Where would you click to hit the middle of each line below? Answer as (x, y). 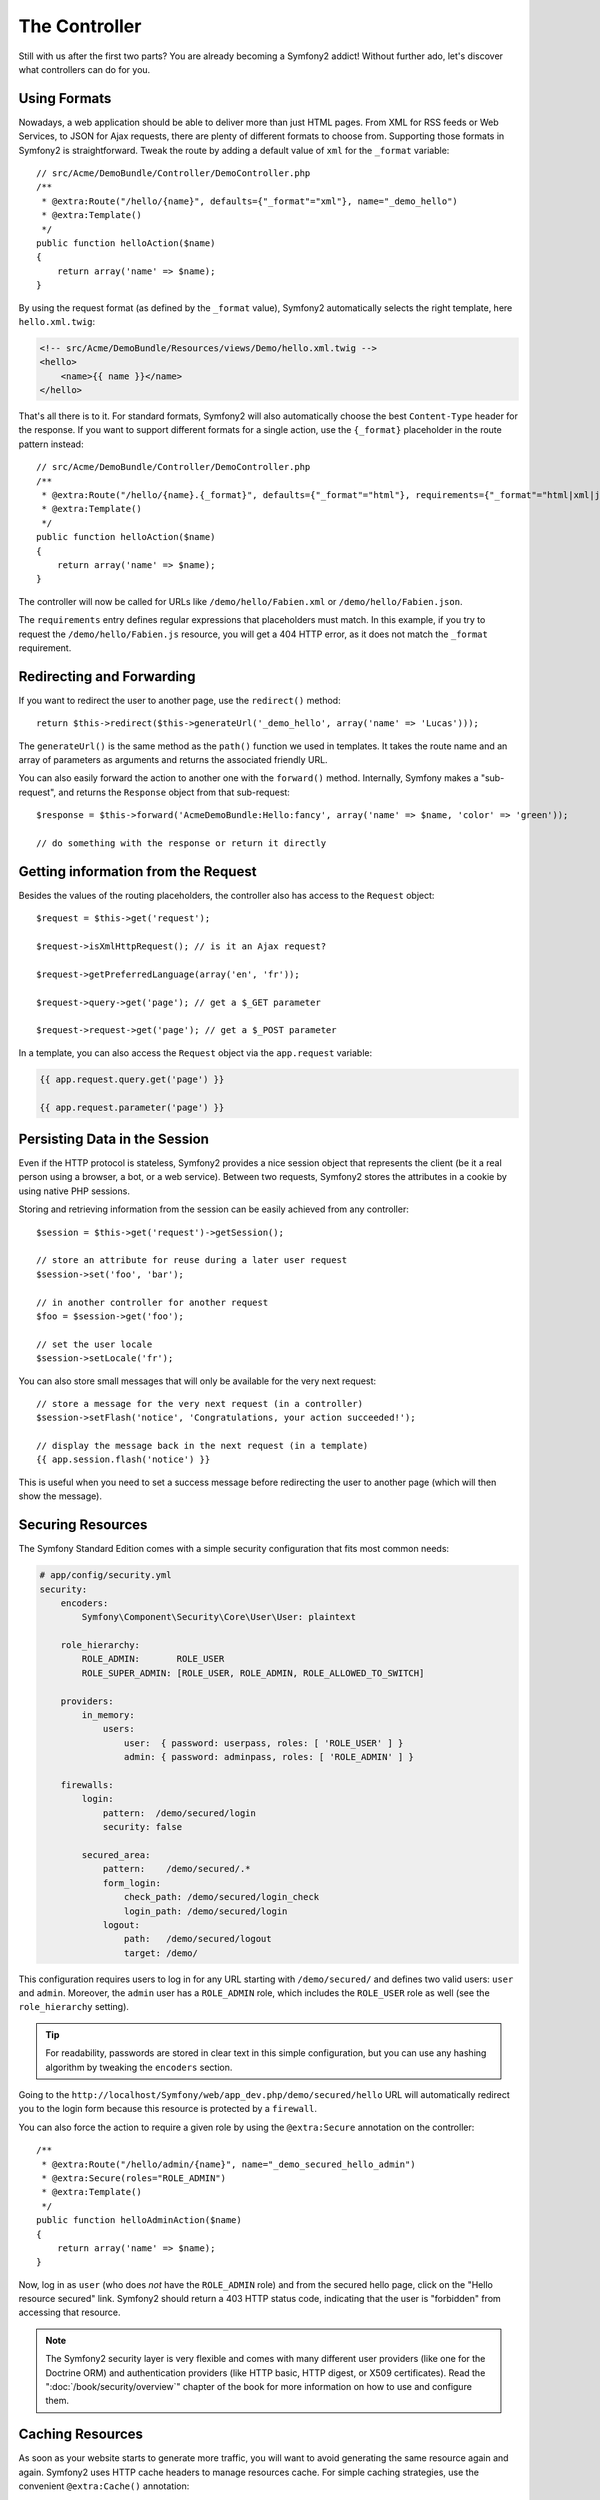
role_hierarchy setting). (74, 2007)
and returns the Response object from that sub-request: (174, 792)
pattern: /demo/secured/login (179, 1813)
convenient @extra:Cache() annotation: (104, 2486)
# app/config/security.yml (105, 1575)
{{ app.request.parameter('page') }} (132, 1107)
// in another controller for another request (152, 1302)
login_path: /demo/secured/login (205, 1911)
